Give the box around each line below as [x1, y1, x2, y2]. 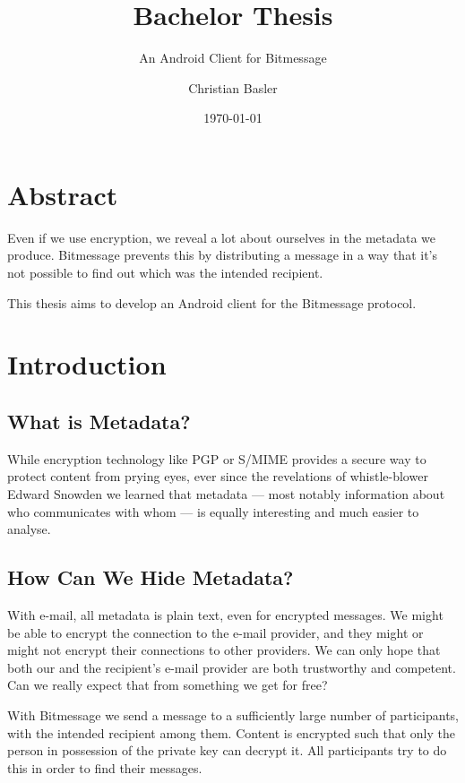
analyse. [7, 520, 51, 538]
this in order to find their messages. [7, 758, 202, 777]
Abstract [7, 176, 118, 212]
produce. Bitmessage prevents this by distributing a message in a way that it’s [7, 245, 438, 264]
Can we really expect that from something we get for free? [7, 675, 328, 694]
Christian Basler [188, 78, 278, 97]
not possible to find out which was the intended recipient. [7, 263, 323, 282]
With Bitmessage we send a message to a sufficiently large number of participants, [7, 705, 459, 724]
